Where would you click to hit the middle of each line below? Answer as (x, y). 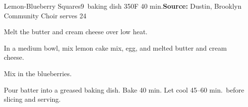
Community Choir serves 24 (45, 15)
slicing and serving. (32, 99)
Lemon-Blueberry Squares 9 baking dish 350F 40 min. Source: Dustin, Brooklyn (123, 6)
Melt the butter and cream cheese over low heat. (76, 32)
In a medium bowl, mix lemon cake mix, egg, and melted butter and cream (116, 47)
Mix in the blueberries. (38, 73)
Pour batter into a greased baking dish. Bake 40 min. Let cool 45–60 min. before (124, 89)
